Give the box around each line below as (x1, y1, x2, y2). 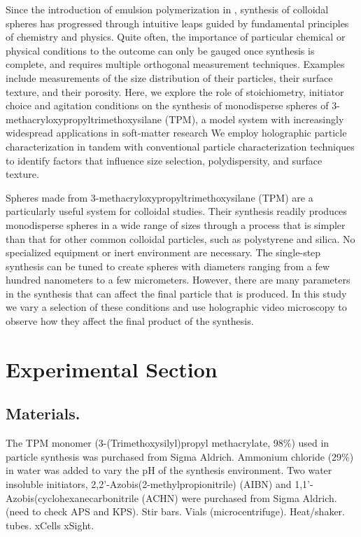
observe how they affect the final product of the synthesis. (6, 314, 254, 328)
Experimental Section (6, 354, 218, 383)
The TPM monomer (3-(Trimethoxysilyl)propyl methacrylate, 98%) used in (6, 435, 330, 450)
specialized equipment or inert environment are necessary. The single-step (6, 245, 321, 260)
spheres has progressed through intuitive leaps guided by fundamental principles (6, 15, 349, 30)
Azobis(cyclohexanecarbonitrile (6, 490, 139, 505)
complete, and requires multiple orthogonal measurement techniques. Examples (6, 57, 345, 71)
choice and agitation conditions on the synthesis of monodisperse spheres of (6, 98, 329, 113)
